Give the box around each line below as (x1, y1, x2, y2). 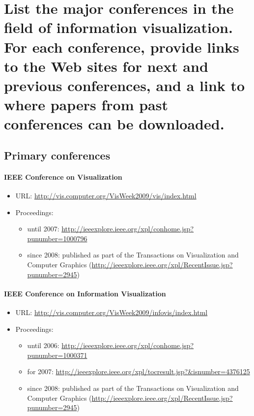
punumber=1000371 (27, 350, 87, 360)
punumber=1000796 (27, 233, 87, 243)
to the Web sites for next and (4, 56, 208, 76)
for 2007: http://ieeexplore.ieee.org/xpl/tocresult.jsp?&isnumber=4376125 (27, 366, 250, 377)
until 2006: (27, 340, 59, 351)
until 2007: (27, 224, 59, 234)
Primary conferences (4, 147, 111, 162)
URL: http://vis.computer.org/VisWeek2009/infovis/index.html (15, 307, 208, 318)
